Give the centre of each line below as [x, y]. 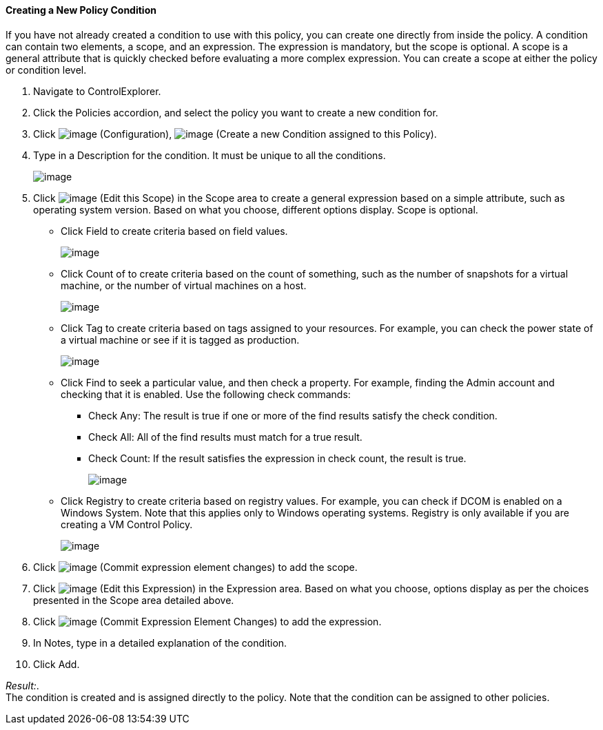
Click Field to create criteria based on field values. [174, 231]
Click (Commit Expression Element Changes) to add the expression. [207, 621]
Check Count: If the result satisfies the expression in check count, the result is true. [277, 458]
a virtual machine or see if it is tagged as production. [180, 340]
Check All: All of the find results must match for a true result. [225, 437]
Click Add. [57, 664]
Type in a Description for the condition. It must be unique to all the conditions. [209, 155]
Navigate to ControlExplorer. [97, 91]
